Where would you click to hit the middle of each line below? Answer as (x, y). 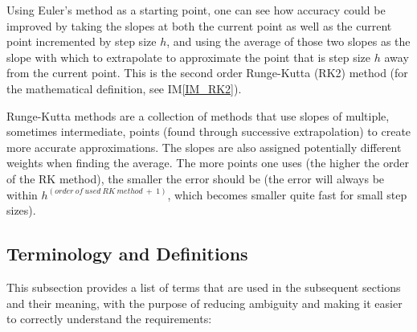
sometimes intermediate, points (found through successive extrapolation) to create (209, 131)
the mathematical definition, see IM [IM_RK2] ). (124, 88)
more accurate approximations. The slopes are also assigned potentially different (204, 147)
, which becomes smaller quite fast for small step (287, 194)
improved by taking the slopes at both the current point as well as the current (199, 25)
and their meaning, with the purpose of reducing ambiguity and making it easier (204, 303)
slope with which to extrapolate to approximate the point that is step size (189, 57)
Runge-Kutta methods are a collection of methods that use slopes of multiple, (198, 115)
